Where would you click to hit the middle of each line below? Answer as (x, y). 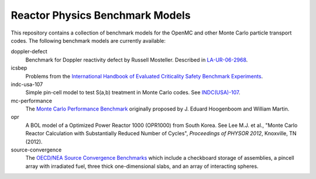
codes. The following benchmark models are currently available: (88, 40)
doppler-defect (29, 51)
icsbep (19, 68)
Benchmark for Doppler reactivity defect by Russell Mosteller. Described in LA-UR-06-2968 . (137, 60)
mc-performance (32, 101)
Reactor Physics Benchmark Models (101, 15)
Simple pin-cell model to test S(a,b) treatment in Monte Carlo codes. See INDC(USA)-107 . (133, 92)
